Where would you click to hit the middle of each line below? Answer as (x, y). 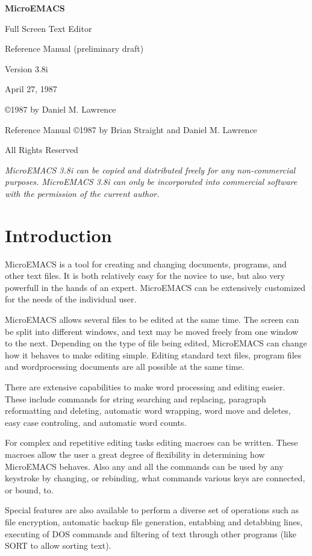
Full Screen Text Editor (48, 28)
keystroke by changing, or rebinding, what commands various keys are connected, (155, 478)
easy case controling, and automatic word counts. (96, 422)
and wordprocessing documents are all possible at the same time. (125, 367)
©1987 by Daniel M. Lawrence (61, 109)
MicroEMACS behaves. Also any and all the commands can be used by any (144, 466)
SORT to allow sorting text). (58, 545)
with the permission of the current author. (82, 193)
